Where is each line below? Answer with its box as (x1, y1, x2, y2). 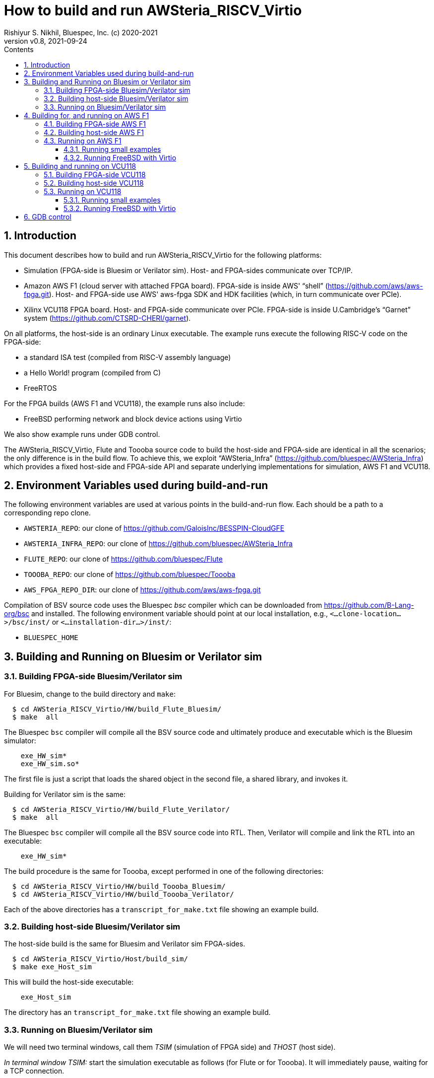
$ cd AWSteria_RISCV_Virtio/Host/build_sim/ (12, 955, 188, 963)
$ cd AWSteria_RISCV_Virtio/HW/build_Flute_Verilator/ (12, 805, 230, 813)
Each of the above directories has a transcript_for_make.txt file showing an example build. (4, 905, 319, 914)
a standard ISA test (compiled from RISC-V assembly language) (24, 353, 231, 361)
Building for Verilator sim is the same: (4, 790, 125, 798)
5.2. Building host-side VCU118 (44, 178, 144, 187)
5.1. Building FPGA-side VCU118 (44, 170, 146, 179)
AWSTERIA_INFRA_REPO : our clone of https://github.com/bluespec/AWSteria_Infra (24, 539, 293, 548)
